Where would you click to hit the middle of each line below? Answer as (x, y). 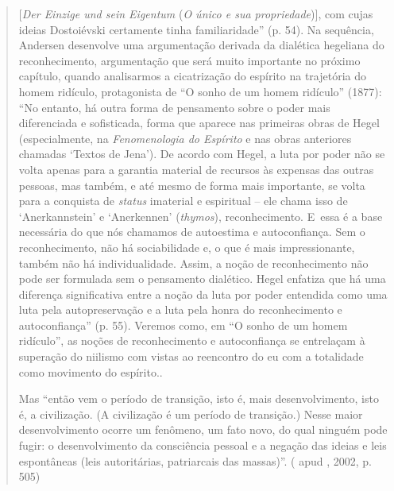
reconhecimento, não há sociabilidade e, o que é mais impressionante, (187, 247)
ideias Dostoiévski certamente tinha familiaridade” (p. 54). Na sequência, (196, 29)
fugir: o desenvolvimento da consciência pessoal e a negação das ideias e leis (203, 445)
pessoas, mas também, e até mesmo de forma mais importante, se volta (192, 185)
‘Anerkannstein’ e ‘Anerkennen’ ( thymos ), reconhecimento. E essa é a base (201, 216)
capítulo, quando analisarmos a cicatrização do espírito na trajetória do (192, 76)
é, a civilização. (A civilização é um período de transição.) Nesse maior (191, 414)
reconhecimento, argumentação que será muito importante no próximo (189, 60)
